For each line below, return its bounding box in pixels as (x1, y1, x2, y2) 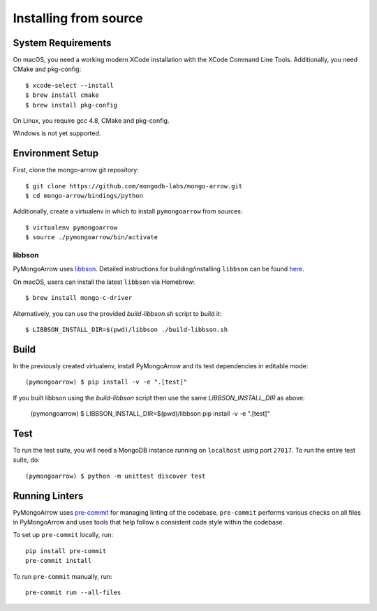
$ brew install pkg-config (25, 101, 118, 109)
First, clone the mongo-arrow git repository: (13, 166, 139, 174)
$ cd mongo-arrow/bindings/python (25, 192, 143, 200)
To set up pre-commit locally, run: (13, 531, 114, 539)
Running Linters (13, 490, 84, 501)
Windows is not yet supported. (13, 129, 101, 137)
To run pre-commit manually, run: (13, 572, 112, 580)
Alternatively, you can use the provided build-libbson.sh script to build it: (13, 309, 222, 317)
